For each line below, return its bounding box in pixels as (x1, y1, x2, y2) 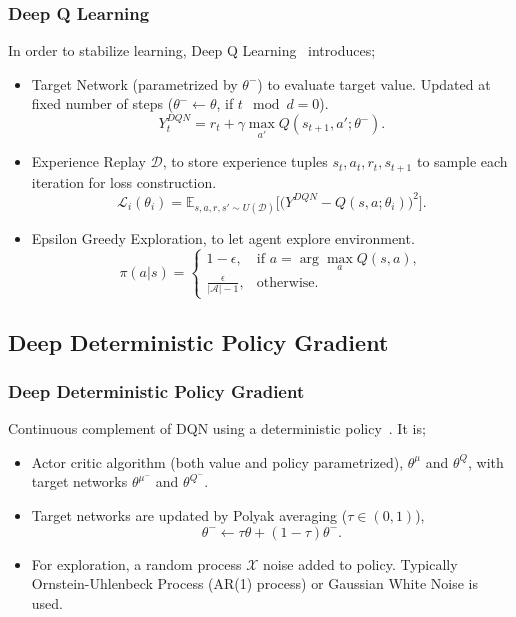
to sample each (416, 151, 508, 172)
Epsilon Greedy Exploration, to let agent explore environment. (31, 227, 415, 248)
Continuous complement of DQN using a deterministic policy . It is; (8, 418, 426, 439)
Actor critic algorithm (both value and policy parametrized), (31, 451, 404, 472)
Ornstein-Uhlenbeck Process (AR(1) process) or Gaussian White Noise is (31, 573, 479, 594)
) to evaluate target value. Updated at (257, 73, 491, 94)
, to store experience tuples (162, 151, 328, 172)
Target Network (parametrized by (31, 73, 238, 94)
